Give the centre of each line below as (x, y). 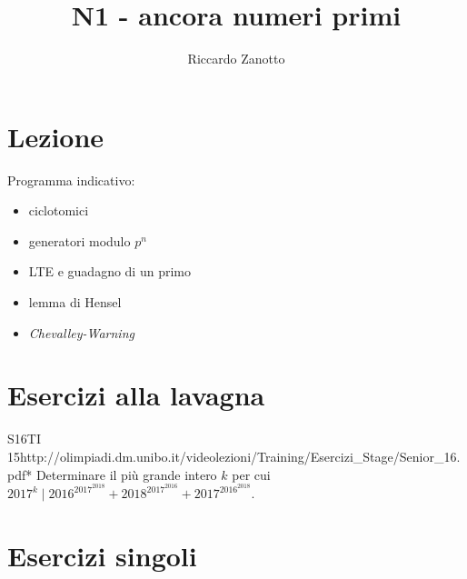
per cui (251, 474)
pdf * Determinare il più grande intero (112, 474)
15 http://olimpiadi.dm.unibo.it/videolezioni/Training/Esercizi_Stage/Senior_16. (234, 456)
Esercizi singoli (102, 555)
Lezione (56, 136)
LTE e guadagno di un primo (109, 271)
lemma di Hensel (75, 302)
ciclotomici (59, 210)
